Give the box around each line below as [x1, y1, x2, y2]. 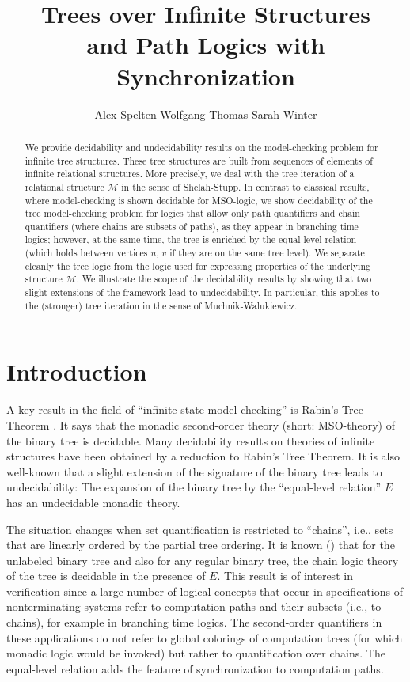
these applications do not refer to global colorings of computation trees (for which [6, 629, 403, 646]
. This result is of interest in [217, 567, 353, 584]
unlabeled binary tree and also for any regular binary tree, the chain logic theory [6, 551, 399, 568]
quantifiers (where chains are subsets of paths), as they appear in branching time [25, 219, 359, 233]
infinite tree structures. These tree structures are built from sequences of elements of [25, 153, 373, 167]
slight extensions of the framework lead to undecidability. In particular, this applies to [25, 286, 380, 299]
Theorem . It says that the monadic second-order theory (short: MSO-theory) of [6, 416, 395, 433]
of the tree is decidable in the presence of [6, 567, 206, 584]
